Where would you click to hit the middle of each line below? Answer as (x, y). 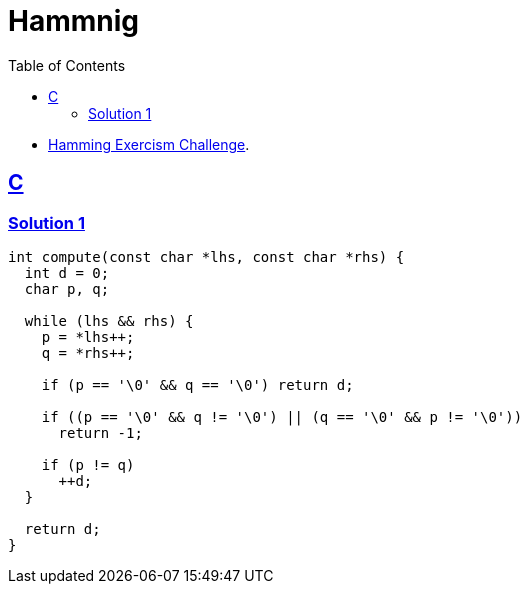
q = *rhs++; (88, 352)
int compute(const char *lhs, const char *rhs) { (206, 256)
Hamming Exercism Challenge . (149, 144)
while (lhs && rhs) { (109, 320)
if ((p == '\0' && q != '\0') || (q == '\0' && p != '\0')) (282, 416)
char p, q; (67, 288)
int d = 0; (67, 272)
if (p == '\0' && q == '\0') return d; (197, 384)
